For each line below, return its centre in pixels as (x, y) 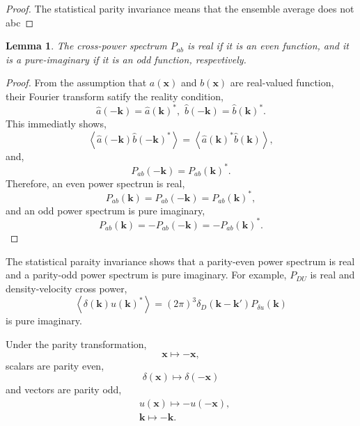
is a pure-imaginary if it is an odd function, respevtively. (126, 59)
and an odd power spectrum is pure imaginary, (105, 210)
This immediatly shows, (56, 124)
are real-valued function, (282, 82)
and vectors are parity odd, (64, 389)
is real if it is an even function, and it (268, 46)
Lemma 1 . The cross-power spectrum (86, 46)
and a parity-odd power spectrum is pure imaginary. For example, (146, 275)
